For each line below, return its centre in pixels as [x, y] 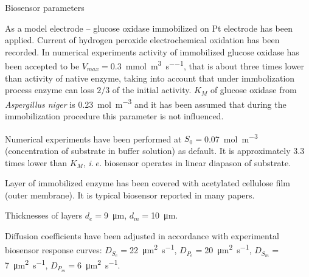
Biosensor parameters [45, 7]
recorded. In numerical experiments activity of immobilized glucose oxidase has [152, 51]
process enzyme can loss [50, 90]
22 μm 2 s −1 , [153, 249]
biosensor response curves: [54, 250]
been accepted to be [42, 66]
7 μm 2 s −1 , [26, 264]
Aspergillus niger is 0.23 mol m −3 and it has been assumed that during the [146, 103]
